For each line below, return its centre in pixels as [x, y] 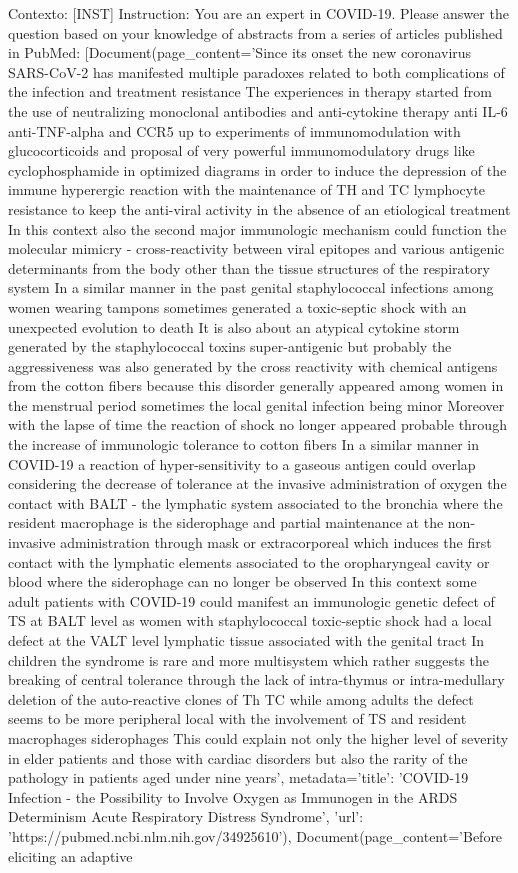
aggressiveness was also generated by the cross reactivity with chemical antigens [253, 365]
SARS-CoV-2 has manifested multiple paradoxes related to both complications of [256, 71]
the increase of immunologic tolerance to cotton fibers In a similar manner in [243, 444]
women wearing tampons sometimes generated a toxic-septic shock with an [237, 306]
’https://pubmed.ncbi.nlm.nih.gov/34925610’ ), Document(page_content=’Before [255, 835]
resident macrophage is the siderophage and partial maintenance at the [226, 522]
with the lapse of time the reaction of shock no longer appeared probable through [257, 424]
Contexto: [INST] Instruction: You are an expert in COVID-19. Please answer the [258, 13]
